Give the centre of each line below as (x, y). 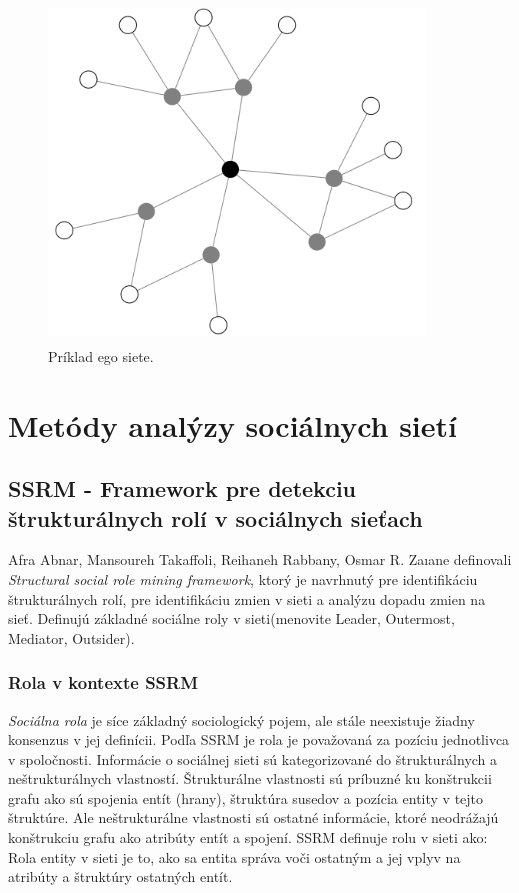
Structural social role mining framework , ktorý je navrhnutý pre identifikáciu (243, 578)
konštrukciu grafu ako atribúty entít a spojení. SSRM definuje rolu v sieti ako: (248, 837)
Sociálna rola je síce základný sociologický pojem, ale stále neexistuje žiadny (241, 719)
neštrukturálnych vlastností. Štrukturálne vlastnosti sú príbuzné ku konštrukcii (250, 778)
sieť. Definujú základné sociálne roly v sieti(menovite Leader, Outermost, (231, 618)
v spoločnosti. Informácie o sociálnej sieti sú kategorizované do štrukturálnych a (253, 758)
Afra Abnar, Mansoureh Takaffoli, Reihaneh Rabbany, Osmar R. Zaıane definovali (260, 559)
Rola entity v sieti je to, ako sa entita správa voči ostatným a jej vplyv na (234, 856)
